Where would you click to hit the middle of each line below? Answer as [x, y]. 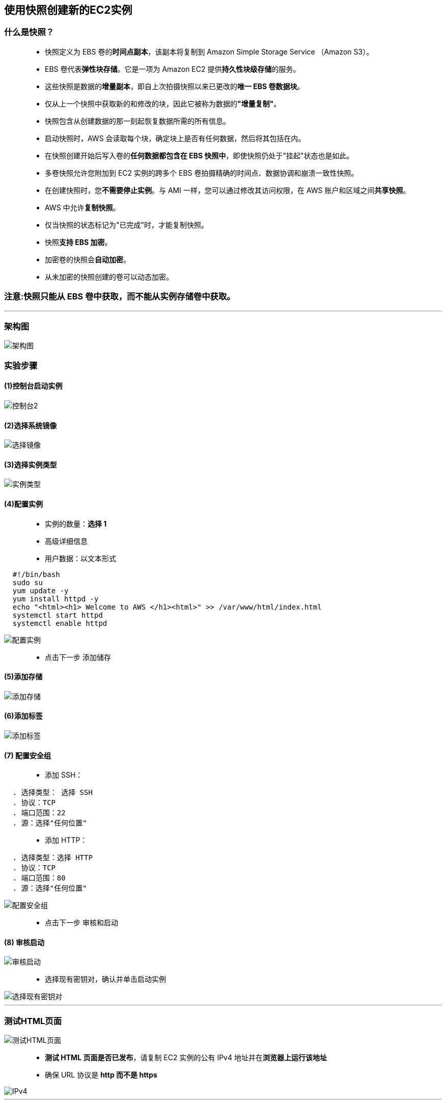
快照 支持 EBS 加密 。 [78, 242]
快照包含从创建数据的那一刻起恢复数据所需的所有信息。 [137, 121]
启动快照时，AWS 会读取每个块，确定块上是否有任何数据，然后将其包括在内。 [175, 138]
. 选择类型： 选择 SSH [52, 793]
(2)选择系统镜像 [31, 425]
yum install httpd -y [55, 599]
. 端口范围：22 [39, 813]
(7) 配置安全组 [28, 755]
